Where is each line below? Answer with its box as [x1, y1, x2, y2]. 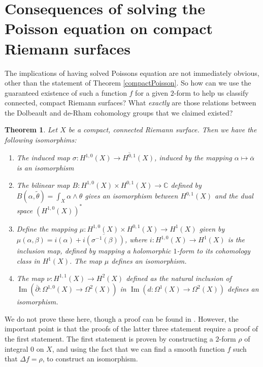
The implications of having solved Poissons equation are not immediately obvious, [5, 67, 259, 78]
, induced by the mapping [154, 152, 232, 163]
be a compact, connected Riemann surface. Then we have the [68, 124, 257, 135]
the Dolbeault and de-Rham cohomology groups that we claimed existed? [5, 107, 233, 118]
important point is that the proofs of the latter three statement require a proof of [5, 323, 258, 334]
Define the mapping [16, 223, 77, 234]
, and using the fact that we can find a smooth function [52, 343, 225, 354]
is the [227, 234, 245, 245]
